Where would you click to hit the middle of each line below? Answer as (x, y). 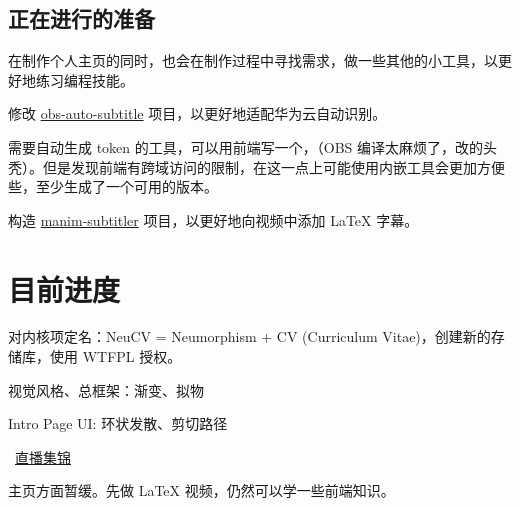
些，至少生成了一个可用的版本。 (113, 186)
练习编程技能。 (84, 79)
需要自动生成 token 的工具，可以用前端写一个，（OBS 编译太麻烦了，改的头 (253, 146)
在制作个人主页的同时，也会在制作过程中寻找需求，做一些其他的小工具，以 (253, 60)
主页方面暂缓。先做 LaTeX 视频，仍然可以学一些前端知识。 (201, 490)
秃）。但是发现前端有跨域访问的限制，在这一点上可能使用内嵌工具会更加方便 (256, 166)
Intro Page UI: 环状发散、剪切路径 (118, 423)
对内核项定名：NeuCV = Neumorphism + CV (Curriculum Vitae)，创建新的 (249, 336)
